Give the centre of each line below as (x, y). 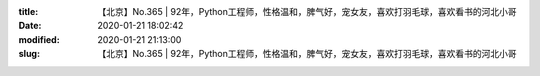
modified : (39, 39)
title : (28, 11)
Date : (30, 26)
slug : (29, 54)
